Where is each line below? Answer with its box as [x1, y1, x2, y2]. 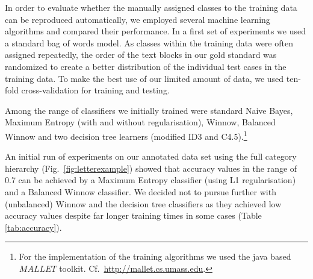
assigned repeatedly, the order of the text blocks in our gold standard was [5, 48, 277, 61]
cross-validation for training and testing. [21, 84, 170, 96]
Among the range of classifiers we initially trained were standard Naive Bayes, [5, 104, 293, 116]
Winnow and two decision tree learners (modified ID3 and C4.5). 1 [5, 128, 247, 142]
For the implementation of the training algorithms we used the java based [19, 250, 291, 263]
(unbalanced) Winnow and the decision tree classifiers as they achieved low [5, 197, 282, 210]
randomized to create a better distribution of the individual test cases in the [5, 60, 287, 72]
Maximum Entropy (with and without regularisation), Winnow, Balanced [5, 116, 276, 128]
